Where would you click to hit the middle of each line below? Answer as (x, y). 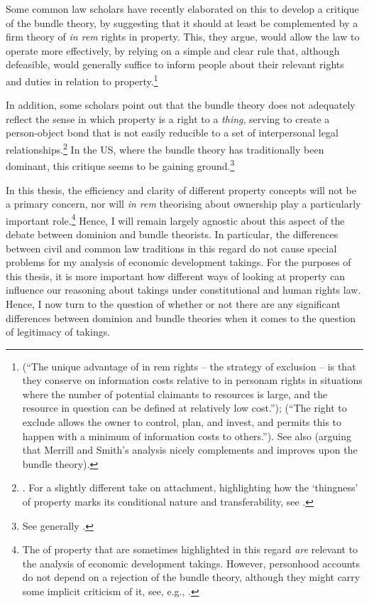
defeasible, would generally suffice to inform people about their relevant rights (175, 64)
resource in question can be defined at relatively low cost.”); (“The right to (184, 408)
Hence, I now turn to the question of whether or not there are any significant (173, 303)
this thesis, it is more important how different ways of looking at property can (176, 276)
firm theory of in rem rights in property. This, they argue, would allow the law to (183, 37)
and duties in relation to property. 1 (82, 80)
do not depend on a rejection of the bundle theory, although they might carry (191, 577)
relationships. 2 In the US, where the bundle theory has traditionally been (165, 148)
